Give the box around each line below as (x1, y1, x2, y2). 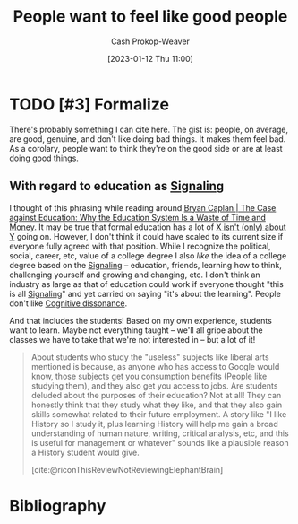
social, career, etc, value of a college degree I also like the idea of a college (9, 249, 287, 261)
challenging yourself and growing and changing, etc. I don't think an (9, 269, 261, 280)
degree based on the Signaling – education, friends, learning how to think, (9, 259, 282, 270)
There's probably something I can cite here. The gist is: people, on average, (9, 124, 289, 135)
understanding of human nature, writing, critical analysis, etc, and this (30, 428, 289, 439)
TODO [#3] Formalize (9, 94, 170, 114)
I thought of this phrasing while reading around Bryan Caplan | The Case (9, 202, 277, 213)
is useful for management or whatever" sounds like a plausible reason (30, 437, 289, 448)
